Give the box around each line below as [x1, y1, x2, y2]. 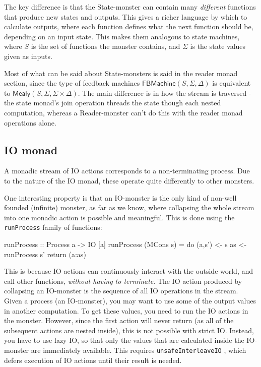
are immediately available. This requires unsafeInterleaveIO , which [31, 344, 246, 355]
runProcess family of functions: [4, 222, 102, 232]
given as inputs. [4, 50, 52, 61]
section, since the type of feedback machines [4, 78, 140, 88]
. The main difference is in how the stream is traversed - [78, 87, 251, 98]
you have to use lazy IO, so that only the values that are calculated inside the [4, 335, 244, 345]
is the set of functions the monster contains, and [31, 41, 180, 51]
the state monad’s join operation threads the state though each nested [4, 97, 221, 108]
